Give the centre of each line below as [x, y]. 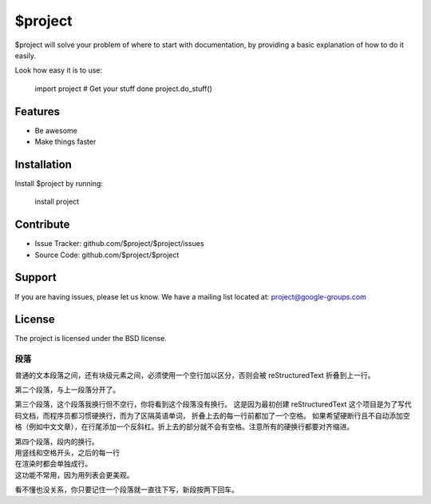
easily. [25, 55]
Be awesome [56, 130]
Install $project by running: [59, 183]
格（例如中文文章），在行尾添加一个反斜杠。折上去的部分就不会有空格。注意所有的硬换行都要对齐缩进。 [184, 427]
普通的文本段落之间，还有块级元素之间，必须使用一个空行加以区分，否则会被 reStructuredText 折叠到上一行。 [195, 375]
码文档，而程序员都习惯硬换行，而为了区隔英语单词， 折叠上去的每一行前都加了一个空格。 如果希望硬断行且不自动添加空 [212, 415]
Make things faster [65, 142]
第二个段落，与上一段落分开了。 [67, 389]
